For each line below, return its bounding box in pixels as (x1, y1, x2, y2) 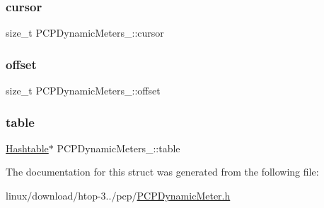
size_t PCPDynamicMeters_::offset (6, 83, 161, 98)
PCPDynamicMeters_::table (57, 140, 180, 155)
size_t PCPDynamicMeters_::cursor (6, 25, 164, 40)
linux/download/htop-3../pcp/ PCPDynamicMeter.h (6, 188, 231, 203)
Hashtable (6, 140, 49, 155)
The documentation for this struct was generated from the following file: (6, 164, 319, 179)
